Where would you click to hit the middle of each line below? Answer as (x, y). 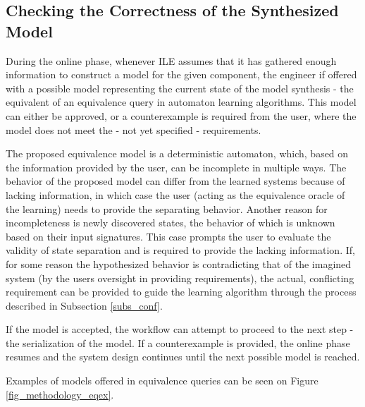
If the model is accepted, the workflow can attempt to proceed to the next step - (180, 329)
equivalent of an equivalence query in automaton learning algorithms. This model (181, 102)
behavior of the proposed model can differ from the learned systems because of (175, 181)
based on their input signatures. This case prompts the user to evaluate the (168, 236)
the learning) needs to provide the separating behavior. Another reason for (167, 208)
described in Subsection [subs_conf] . (84, 305)
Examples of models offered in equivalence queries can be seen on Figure (162, 381)
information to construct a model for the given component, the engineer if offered (181, 74)
